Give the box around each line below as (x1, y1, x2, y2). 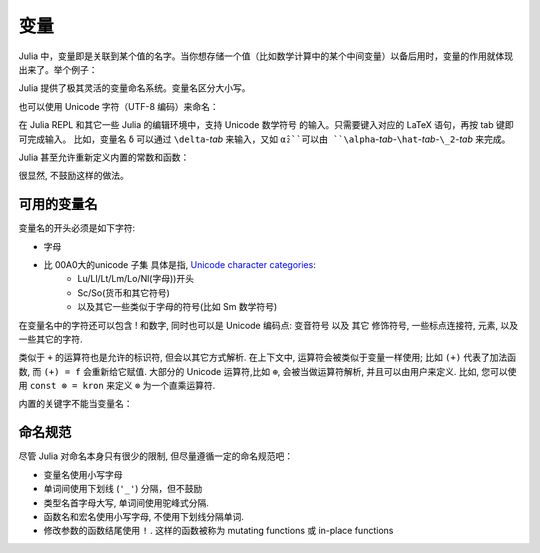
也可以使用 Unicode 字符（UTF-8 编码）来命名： (18, 100, 219, 112)
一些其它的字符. (18, 333, 84, 345)
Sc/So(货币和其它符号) (77, 286, 170, 299)
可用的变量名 (18, 196, 98, 213)
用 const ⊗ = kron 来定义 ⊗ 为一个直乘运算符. (18, 380, 216, 392)
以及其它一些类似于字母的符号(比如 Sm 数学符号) (77, 301, 278, 313)
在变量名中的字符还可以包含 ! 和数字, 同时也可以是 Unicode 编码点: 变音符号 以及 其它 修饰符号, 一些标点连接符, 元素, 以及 (18, 319, 519, 331)
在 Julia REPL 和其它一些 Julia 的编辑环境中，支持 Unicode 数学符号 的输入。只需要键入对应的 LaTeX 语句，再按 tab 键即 (18, 119, 514, 131)
